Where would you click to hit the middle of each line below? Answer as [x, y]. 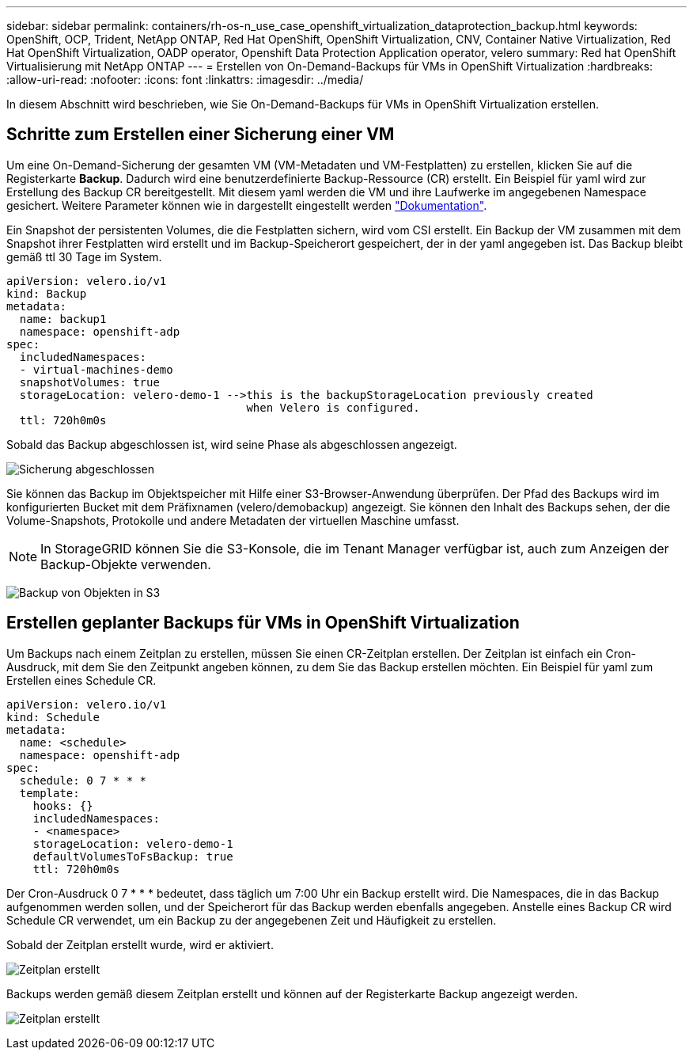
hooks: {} [63, 805]
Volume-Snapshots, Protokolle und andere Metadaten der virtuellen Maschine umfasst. [233, 520]
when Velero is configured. [333, 407]
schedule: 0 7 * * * [83, 780]
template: [49, 793]
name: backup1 [63, 319]
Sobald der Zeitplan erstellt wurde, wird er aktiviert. [140, 944]
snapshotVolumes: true [89, 382]
